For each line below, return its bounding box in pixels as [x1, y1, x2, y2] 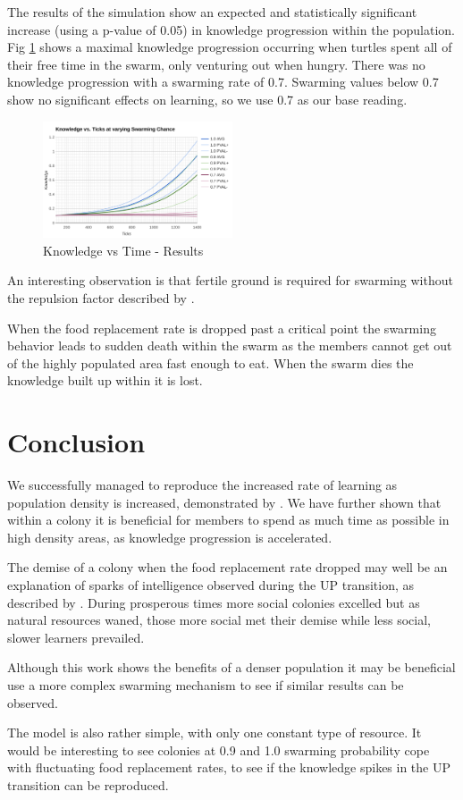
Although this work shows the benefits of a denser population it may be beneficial [7, 658, 456, 677]
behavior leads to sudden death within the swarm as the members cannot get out [7, 336, 452, 355]
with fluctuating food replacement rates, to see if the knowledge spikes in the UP [7, 758, 451, 777]
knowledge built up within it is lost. [7, 371, 203, 390]
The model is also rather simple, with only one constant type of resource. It [7, 723, 422, 742]
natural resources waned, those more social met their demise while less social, [7, 611, 432, 629]
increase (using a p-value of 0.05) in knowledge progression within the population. [7, 20, 455, 38]
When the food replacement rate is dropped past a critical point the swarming [7, 318, 436, 337]
